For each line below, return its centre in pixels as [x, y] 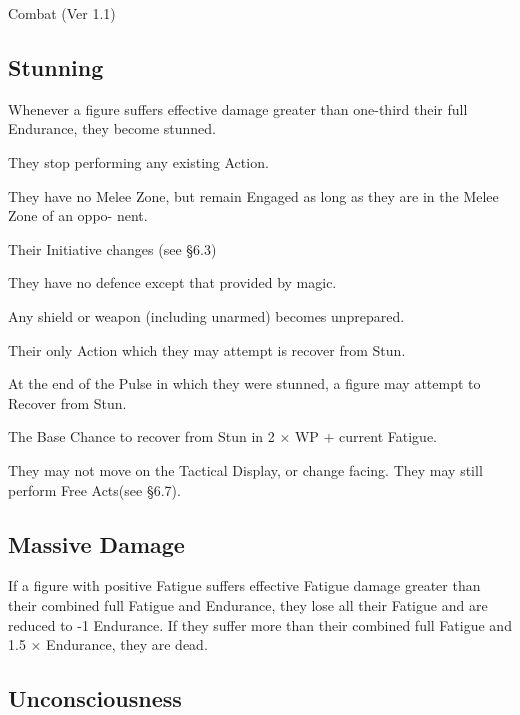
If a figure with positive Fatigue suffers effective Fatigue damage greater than [244, 585]
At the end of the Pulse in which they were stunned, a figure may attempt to [244, 383]
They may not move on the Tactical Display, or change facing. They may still [245, 469]
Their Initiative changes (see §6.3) [112, 248]
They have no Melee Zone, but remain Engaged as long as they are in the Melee [253, 195]
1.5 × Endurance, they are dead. [108, 644]
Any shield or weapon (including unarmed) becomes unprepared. [206, 315]
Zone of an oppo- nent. [78, 215]
